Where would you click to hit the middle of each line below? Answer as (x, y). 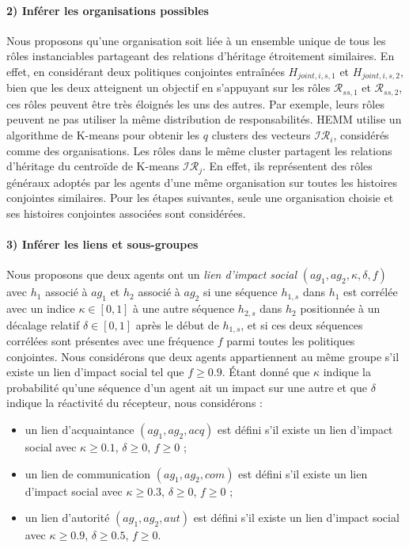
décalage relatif (43, 324)
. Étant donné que (266, 372)
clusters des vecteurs (261, 135)
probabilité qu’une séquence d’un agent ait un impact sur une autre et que (187, 387)
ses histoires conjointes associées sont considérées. (126, 213)
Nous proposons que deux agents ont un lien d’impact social (151, 274)
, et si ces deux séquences (302, 324)
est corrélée (371, 292)
